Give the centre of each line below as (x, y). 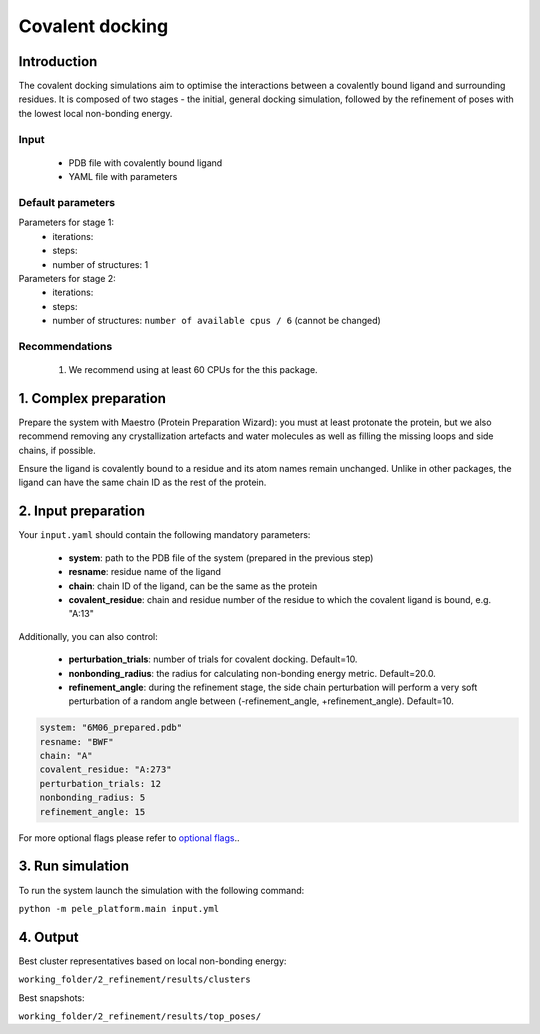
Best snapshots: (51, 997)
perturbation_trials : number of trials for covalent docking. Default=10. (213, 659)
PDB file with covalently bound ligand (145, 162)
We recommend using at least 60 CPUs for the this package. (193, 370)
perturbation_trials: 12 (100, 783)
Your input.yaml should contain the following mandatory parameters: (164, 535)
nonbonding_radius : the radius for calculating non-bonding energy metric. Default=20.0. (252, 673)
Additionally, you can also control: (88, 636)
